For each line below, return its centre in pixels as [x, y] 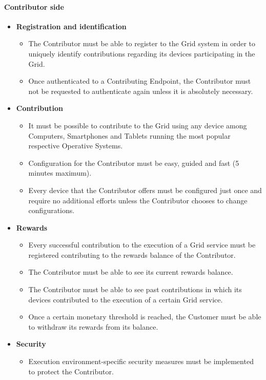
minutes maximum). [60, 173]
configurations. [52, 210]
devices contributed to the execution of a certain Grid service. [126, 299]
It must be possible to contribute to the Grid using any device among [138, 125]
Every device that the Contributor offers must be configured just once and [145, 190]
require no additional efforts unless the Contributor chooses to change [138, 200]
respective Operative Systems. [76, 146]
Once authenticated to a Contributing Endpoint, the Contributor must [140, 81]
